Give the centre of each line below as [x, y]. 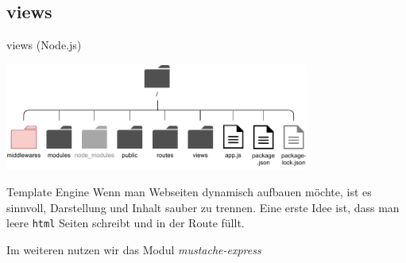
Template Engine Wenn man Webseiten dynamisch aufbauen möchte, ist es [189, 192]
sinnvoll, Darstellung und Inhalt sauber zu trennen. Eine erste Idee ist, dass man [203, 207]
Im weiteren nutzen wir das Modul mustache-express [134, 249]
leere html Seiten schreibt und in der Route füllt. [126, 223]
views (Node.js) [44, 45]
